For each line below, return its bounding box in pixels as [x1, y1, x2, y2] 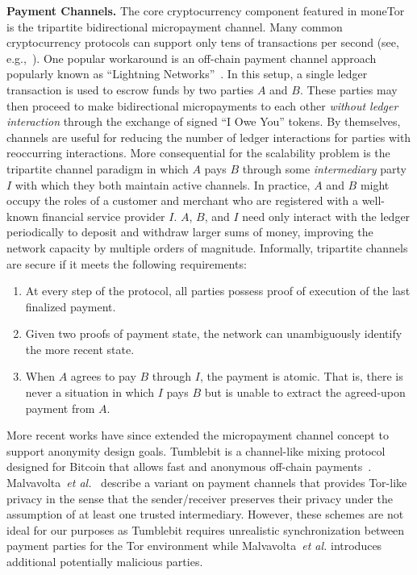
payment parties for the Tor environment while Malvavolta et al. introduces [6, 537, 382, 554]
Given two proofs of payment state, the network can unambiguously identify [25, 325, 402, 342]
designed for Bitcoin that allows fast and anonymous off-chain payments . [6, 458, 372, 475]
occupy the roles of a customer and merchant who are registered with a [6, 192, 358, 209]
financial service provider [42, 207, 165, 224]
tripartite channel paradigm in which [6, 160, 189, 177]
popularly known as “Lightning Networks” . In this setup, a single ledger [6, 65, 368, 82]
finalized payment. [25, 298, 116, 315]
